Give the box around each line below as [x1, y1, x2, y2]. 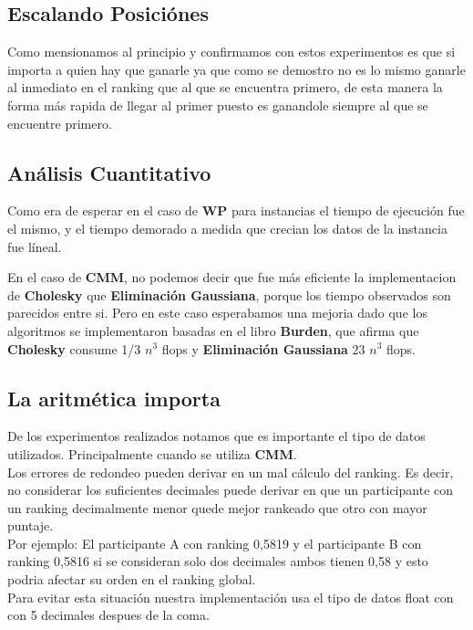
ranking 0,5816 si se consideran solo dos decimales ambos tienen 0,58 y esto [7, 551, 428, 571]
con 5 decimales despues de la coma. [7, 605, 210, 625]
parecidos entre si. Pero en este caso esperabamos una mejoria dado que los [7, 303, 427, 322]
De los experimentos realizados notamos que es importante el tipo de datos [7, 426, 426, 446]
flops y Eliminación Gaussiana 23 [161, 339, 365, 358]
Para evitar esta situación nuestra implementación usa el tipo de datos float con [7, 587, 454, 606]
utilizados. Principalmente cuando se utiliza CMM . [7, 444, 297, 463]
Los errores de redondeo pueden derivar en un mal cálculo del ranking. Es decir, [7, 462, 454, 481]
